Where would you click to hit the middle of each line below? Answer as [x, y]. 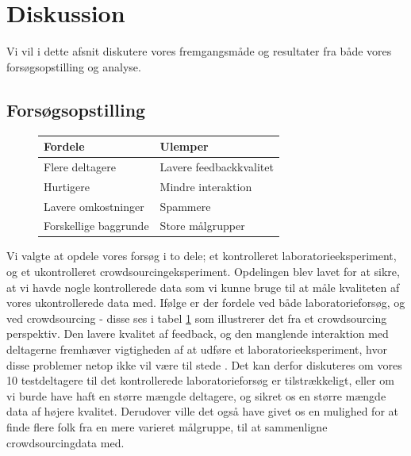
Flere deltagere [80, 166]
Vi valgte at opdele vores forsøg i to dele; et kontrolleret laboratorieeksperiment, [202, 256]
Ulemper [184, 146]
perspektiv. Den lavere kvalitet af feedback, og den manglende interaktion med [198, 333]
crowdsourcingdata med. [65, 442]
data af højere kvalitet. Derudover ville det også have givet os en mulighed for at [202, 411]
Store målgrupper [202, 226]
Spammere [185, 206]
